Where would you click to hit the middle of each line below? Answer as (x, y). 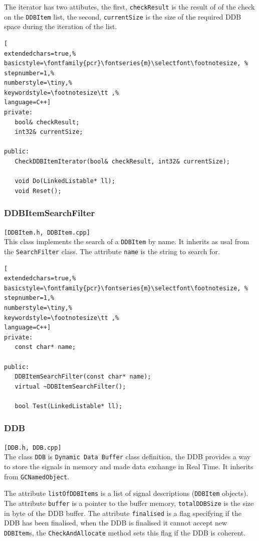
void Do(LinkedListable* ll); (65, 181)
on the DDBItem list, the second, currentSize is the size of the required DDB (123, 16)
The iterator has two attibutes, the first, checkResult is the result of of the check (129, 7)
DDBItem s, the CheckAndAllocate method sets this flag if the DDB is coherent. (125, 532)
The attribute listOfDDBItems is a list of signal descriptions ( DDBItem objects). (126, 493)
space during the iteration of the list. (61, 26)
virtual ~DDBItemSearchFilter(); (70, 386)
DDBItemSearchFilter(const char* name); (83, 377)
